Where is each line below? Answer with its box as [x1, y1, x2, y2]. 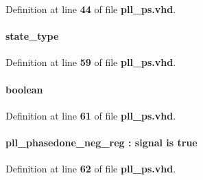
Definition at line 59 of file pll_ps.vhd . [5, 55, 176, 69]
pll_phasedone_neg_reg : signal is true [5, 135, 198, 149]
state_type [5, 29, 59, 43]
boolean [5, 82, 43, 96]
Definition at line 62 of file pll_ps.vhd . [5, 161, 176, 176]
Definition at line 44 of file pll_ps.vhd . [5, 2, 176, 16]
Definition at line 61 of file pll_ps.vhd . [5, 108, 176, 122]
